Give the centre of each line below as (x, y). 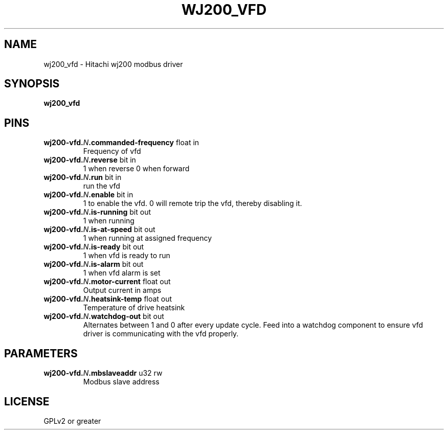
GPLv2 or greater (72, 421)
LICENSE (27, 401)
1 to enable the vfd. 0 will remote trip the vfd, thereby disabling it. (193, 203)
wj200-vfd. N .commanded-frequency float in (121, 143)
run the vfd (102, 186)
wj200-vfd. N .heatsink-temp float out (108, 299)
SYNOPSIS (32, 84)
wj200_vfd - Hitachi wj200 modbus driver (113, 64)
